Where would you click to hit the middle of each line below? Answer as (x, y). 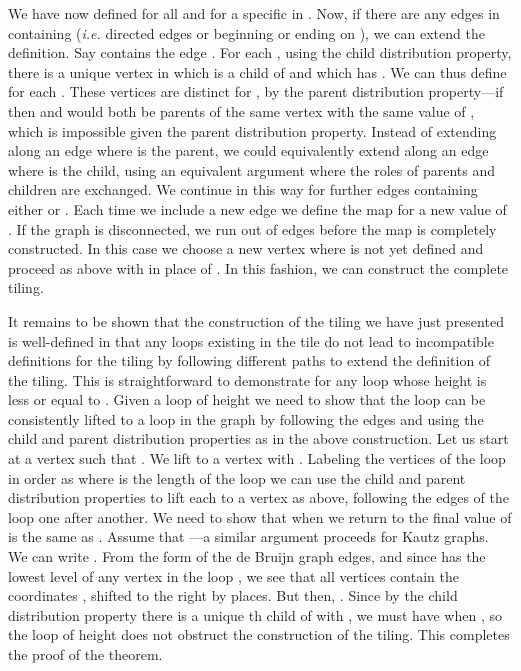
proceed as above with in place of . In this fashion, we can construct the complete (258, 267)
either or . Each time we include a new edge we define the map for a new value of (257, 208)
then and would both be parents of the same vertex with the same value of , (241, 110)
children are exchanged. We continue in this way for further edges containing (243, 189)
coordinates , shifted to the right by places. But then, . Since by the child (233, 595)
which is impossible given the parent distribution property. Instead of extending (252, 130)
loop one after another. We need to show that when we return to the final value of (260, 516)
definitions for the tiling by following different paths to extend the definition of (249, 360)
